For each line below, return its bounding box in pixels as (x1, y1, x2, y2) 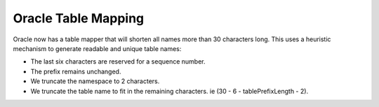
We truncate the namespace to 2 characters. (30, 77, 160, 85)
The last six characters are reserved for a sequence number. (30, 57, 206, 66)
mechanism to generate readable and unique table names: (13, 44, 182, 52)
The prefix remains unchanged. (30, 67, 121, 76)
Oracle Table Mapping (13, 10, 145, 26)
